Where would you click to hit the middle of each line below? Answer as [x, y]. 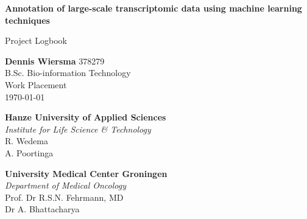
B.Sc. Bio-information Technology [68, 73]
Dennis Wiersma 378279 [55, 61]
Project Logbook [36, 40]
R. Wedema [26, 141]
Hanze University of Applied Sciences [86, 117]
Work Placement [36, 84]
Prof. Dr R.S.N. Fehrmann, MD [64, 197]
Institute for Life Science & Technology [78, 129]
